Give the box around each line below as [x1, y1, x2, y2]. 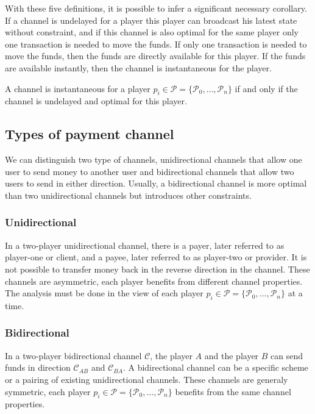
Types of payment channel [5, 124, 174, 143]
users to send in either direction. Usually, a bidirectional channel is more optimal [5, 177, 307, 190]
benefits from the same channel [175, 385, 291, 398]
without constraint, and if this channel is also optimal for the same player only [5, 26, 299, 38]
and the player [204, 349, 259, 362]
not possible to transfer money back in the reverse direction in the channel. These [5, 262, 310, 275]
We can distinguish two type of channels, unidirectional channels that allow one [5, 153, 302, 166]
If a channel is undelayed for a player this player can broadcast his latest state [5, 13, 297, 26]
